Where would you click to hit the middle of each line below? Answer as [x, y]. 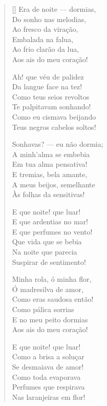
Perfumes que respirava [48, 387]
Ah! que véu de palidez [48, 76]
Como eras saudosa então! [53, 299]
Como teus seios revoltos [51, 96]
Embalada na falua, [43, 39]
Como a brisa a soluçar [48, 356]
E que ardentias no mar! [50, 221]
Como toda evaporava [46, 376]
